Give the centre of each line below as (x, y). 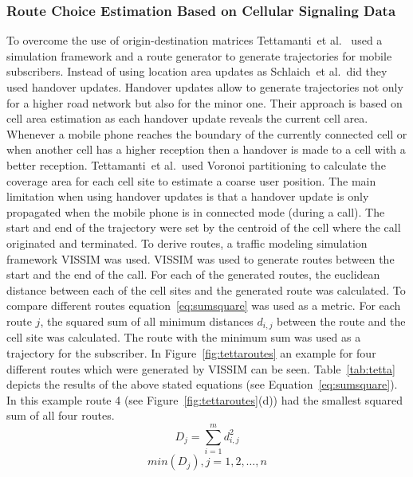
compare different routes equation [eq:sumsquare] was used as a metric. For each (204, 305)
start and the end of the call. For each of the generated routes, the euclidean (193, 274)
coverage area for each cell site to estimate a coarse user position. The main (191, 180)
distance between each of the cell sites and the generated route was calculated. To (206, 289)
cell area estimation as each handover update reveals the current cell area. (187, 118)
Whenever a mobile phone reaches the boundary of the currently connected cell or (207, 133)
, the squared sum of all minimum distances (147, 321)
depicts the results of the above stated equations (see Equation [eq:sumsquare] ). (202, 384)
